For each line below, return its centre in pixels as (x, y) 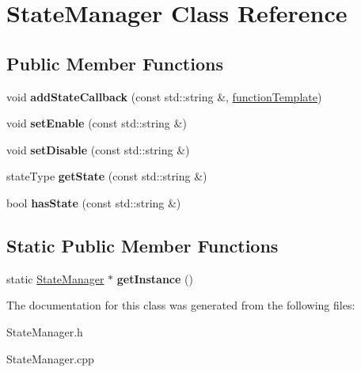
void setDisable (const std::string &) (98, 149)
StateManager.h (45, 331)
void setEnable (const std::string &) (97, 123)
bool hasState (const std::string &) (94, 202)
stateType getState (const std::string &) (107, 176)
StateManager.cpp (50, 358)
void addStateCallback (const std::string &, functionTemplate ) (164, 96)
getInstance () (155, 278)
